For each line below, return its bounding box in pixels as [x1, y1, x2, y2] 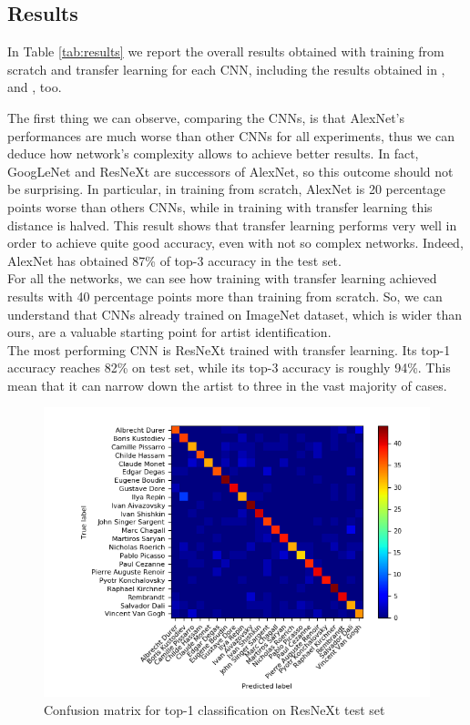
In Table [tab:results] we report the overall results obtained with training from [7, 42, 444, 61]
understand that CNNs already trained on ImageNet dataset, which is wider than [7, 304, 463, 323]
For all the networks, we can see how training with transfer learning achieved [7, 269, 437, 288]
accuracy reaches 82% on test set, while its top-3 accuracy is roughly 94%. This [7, 358, 451, 377]
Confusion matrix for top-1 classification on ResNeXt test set [44, 700, 385, 720]
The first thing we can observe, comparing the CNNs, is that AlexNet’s [7, 107, 405, 127]
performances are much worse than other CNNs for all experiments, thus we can [7, 126, 455, 145]
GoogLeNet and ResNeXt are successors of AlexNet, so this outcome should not [7, 161, 454, 180]
